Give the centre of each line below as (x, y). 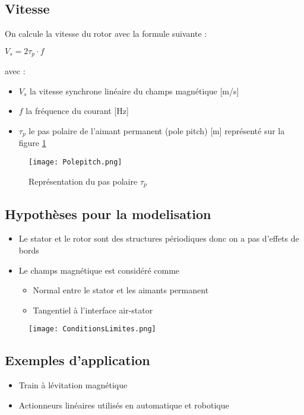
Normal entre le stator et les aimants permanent (121, 290)
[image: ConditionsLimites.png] (92, 329)
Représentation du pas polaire (83, 181)
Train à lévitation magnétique (73, 385)
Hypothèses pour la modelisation (108, 213)
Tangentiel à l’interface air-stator (93, 310)
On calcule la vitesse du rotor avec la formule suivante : (106, 34)
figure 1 (32, 143)
